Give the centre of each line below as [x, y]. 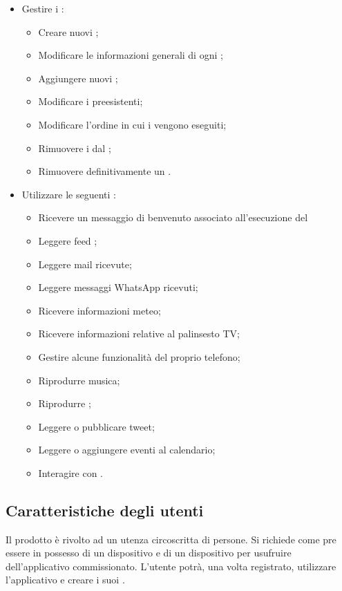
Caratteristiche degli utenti [105, 510]
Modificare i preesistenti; [91, 101]
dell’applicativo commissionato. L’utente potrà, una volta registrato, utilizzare [171, 566]
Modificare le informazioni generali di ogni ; [131, 55]
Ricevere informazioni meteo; [99, 310]
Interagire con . [71, 472]
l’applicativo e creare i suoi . [65, 580]
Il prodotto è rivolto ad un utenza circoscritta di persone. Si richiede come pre [171, 539]
